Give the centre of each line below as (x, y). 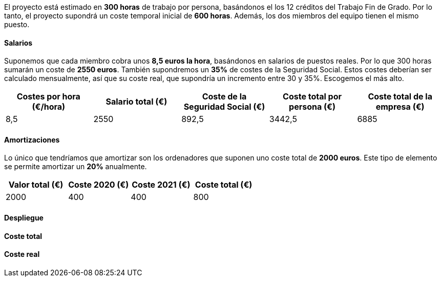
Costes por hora (48, 97)
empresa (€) (400, 107)
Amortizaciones (32, 139)
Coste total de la (400, 97)
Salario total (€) (136, 102)
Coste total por (312, 97)
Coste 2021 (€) (161, 185)
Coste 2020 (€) (99, 185)
